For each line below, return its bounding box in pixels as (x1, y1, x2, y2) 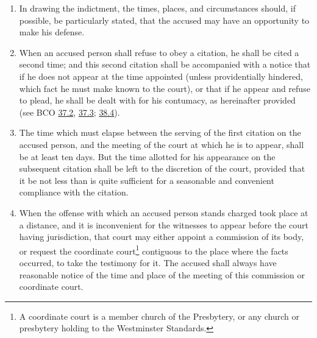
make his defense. (19, 26, 85, 38)
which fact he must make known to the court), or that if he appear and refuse (19, 82, 310, 94)
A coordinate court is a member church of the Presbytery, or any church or (19, 309, 299, 322)
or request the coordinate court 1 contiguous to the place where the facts (19, 242, 288, 257)
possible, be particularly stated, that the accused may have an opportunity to (19, 13, 310, 26)
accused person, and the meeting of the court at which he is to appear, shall (19, 138, 304, 150)
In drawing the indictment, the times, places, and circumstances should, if (19, 2, 296, 14)
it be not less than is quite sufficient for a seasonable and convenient (19, 174, 274, 186)
